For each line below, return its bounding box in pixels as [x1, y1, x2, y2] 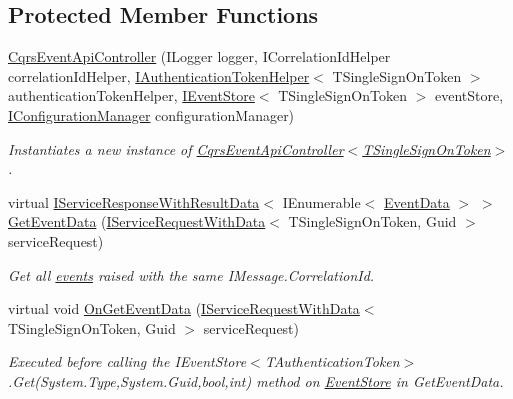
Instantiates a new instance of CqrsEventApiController [8, 138, 344, 159]
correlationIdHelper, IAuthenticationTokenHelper [8, 65, 310, 86]
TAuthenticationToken [264, 351, 400, 372]
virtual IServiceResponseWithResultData [8, 191, 260, 212]
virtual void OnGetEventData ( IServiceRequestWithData [8, 298, 360, 319]
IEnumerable [282, 191, 361, 212]
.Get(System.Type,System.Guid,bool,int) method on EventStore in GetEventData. [8, 370, 504, 391]
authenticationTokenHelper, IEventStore [8, 85, 255, 106]
